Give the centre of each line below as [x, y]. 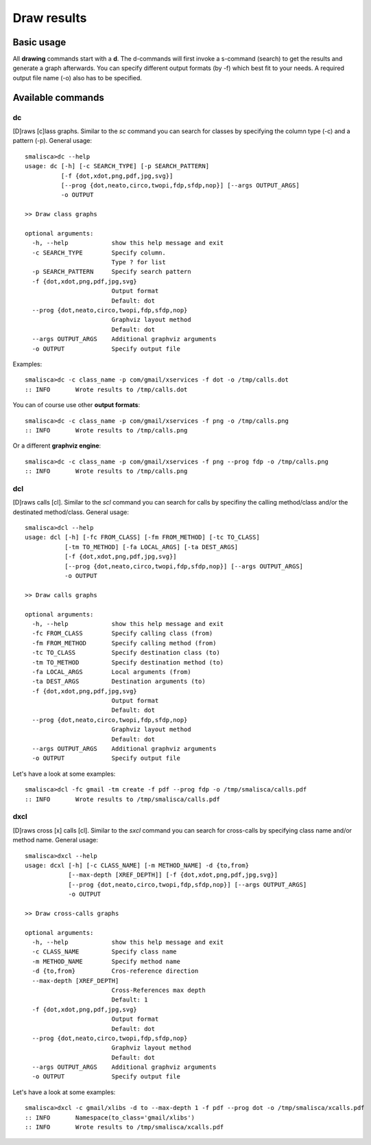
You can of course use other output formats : [76, 405]
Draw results [50, 18]
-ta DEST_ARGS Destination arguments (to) [119, 682]
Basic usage [39, 42]
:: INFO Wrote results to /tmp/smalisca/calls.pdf [123, 799]
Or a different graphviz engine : [57, 446]
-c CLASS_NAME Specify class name [105, 952]
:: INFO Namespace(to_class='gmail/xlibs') [110, 1118]
